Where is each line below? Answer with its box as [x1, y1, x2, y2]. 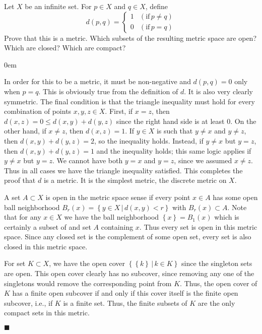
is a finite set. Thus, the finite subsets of [63, 297, 187, 308]
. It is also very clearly [184, 86, 253, 96]
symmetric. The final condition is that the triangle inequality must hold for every [4, 96, 255, 106]
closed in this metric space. [4, 241, 88, 251]
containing [101, 221, 134, 232]
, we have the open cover [49, 258, 125, 269]
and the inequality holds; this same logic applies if [96, 145, 251, 156]
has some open [213, 191, 258, 202]
